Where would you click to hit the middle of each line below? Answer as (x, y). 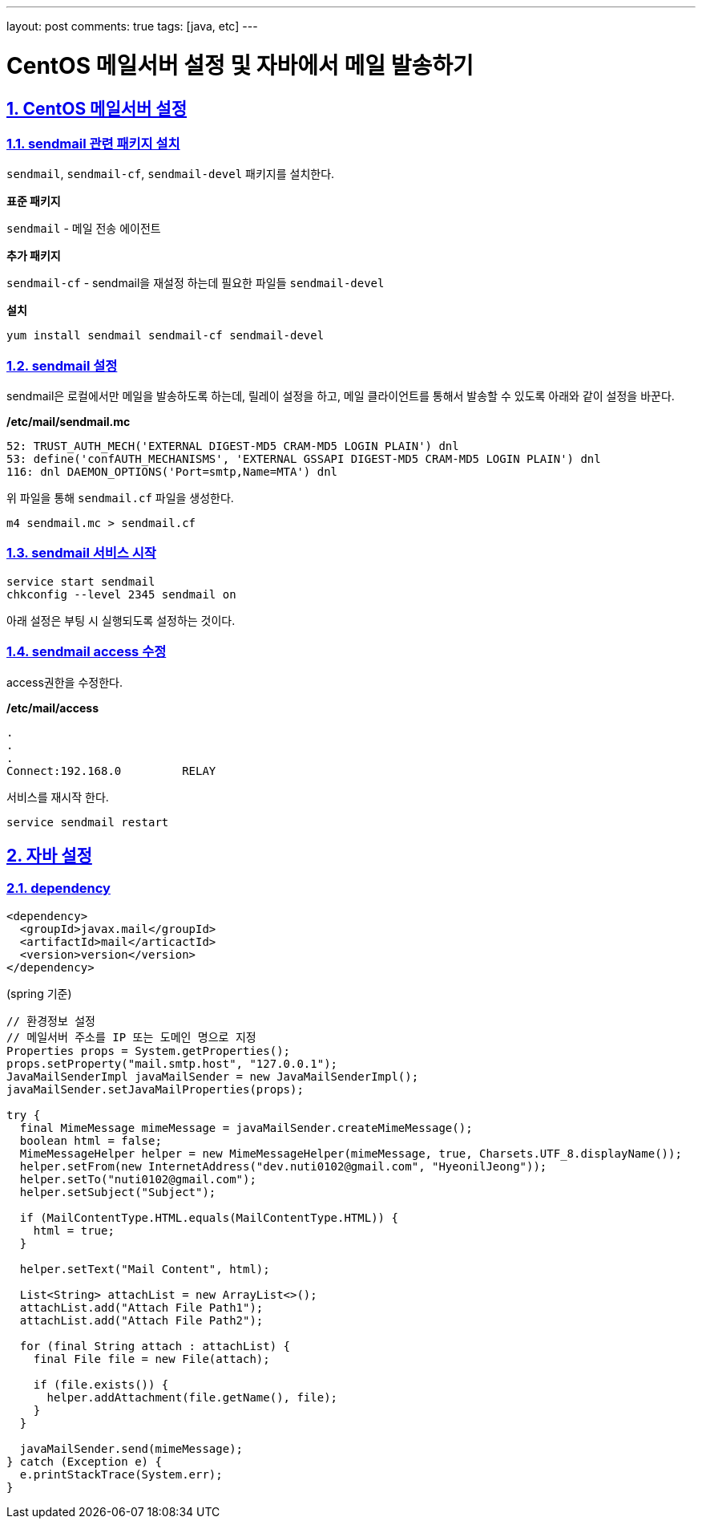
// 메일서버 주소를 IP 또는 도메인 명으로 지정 (131, 1037)
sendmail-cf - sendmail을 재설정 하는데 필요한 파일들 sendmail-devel (196, 283)
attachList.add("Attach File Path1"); (141, 1307)
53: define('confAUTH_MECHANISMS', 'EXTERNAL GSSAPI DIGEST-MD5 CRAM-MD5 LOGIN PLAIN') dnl (304, 459)
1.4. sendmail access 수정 (87, 652)
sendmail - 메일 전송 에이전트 (84, 229)
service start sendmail (81, 581)
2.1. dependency (58, 888)
